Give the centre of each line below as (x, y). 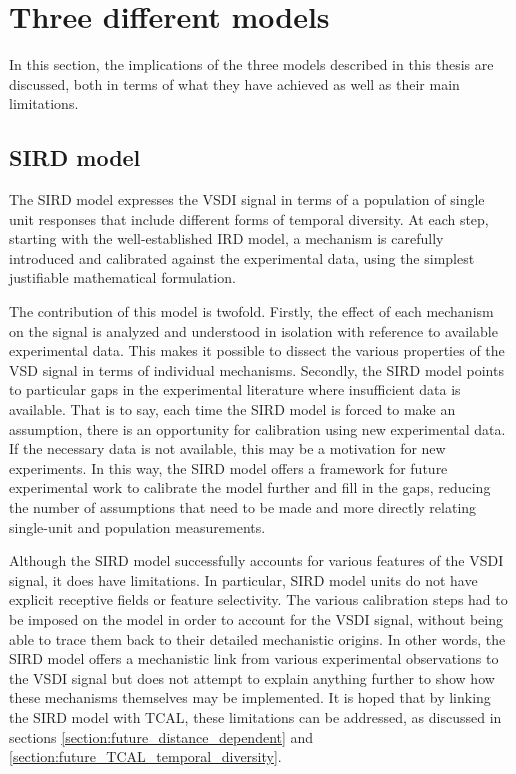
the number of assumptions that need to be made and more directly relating (243, 507)
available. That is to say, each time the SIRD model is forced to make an (232, 409)
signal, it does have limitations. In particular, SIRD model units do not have (243, 579)
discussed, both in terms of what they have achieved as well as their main (234, 83)
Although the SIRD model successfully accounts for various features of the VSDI (256, 560)
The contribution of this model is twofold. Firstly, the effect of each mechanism (251, 311)
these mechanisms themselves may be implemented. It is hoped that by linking (250, 697)
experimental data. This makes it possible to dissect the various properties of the (257, 350)
